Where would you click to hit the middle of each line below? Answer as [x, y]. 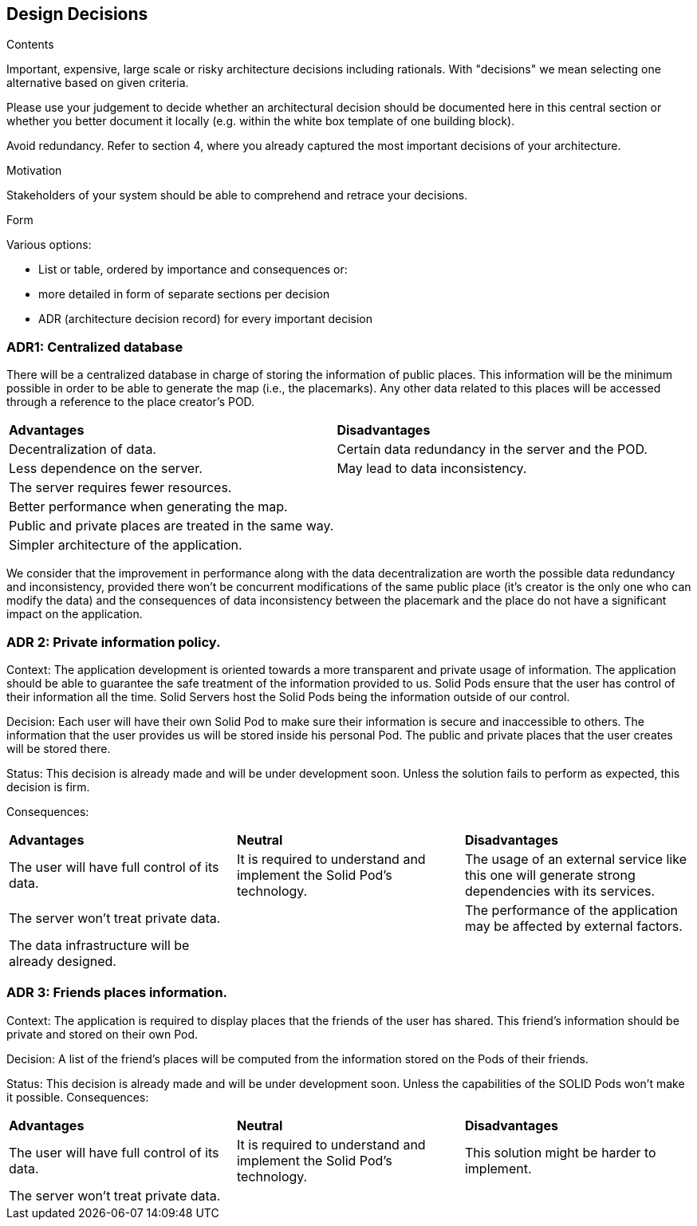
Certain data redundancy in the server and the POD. [492, 449]
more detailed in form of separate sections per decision [184, 294]
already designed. [63, 961]
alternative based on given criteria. [98, 83]
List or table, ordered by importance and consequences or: [193, 270]
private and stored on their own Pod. [102, 1034]
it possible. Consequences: [78, 1097]
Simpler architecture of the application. [126, 545]
